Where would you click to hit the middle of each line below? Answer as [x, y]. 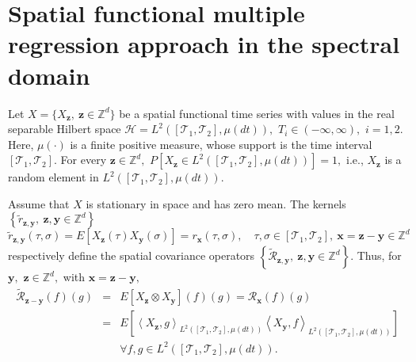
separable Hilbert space [65, 129]
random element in [53, 177]
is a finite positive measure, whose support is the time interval [221, 144]
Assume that [39, 203]
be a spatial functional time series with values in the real [257, 113]
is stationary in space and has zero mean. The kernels [216, 203]
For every [84, 160]
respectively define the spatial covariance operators [132, 255]
